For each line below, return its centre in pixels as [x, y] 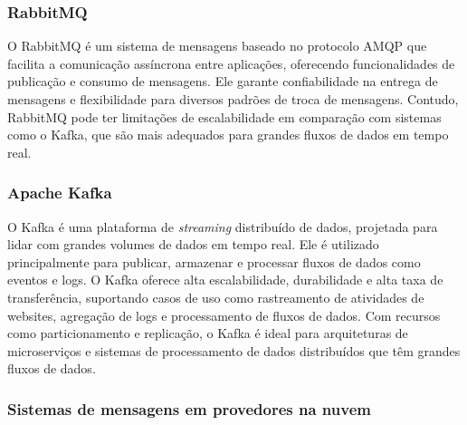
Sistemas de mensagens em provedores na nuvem [189, 408]
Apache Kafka [60, 193]
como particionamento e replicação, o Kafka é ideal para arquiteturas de [208, 333]
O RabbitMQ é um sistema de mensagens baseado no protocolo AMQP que [217, 46]
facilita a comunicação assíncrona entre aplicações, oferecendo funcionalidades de [231, 63]
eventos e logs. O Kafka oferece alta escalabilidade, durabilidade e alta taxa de [225, 280]
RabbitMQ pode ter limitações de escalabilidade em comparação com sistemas [224, 116]
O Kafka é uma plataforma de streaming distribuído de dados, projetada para [223, 226]
